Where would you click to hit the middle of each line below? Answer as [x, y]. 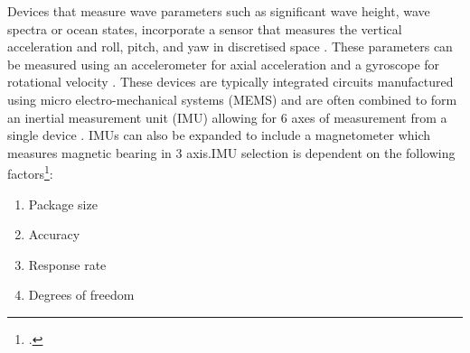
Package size [63, 204]
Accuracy [54, 234]
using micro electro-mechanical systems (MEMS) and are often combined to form [232, 99]
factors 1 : [30, 172]
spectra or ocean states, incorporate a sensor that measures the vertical [205, 28]
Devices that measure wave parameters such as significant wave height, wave [219, 11]
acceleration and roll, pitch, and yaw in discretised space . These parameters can [230, 46]
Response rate [67, 264]
